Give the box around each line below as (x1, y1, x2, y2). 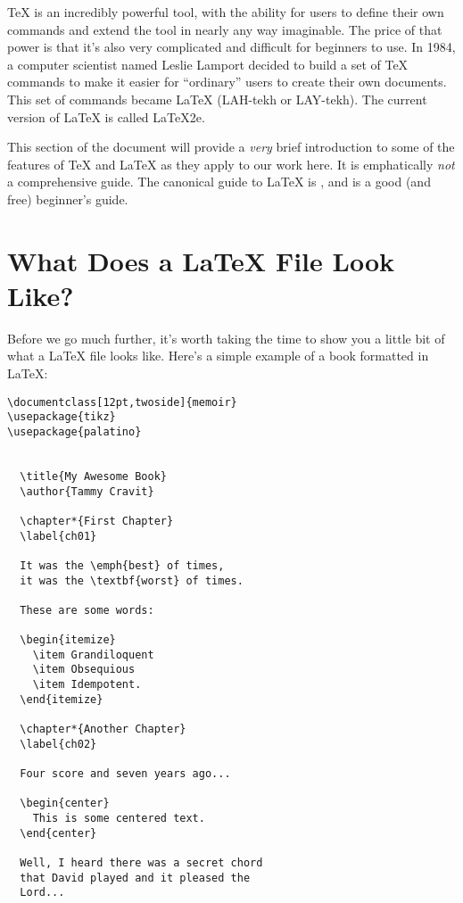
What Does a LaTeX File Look (7, 242, 394, 278)
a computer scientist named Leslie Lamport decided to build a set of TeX (7, 54, 409, 73)
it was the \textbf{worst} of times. (20, 574, 244, 587)
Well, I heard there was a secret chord (20, 856, 263, 869)
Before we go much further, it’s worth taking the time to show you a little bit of (7, 328, 445, 347)
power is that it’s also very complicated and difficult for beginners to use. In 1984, (7, 37, 456, 56)
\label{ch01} (20, 529, 97, 543)
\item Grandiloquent (32, 648, 154, 661)
